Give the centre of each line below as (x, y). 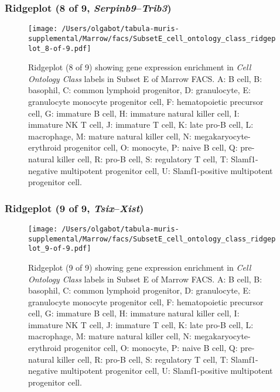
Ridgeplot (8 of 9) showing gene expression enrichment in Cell (140, 67)
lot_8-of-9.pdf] (60, 48)
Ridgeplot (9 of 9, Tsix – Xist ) (74, 208)
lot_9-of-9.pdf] (60, 249)
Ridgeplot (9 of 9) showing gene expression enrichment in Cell (140, 267)
